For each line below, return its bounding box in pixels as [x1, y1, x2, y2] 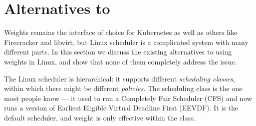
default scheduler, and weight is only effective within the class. [4, 112, 196, 122]
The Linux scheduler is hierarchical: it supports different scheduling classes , [4, 73, 235, 83]
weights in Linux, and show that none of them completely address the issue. [4, 56, 237, 66]
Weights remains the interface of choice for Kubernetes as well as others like [4, 27, 237, 37]
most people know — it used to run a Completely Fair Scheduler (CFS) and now [4, 92, 252, 103]
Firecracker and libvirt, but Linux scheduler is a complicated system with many [4, 36, 248, 47]
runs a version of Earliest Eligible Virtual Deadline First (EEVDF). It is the [4, 102, 238, 113]
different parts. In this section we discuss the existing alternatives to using [4, 46, 232, 57]
